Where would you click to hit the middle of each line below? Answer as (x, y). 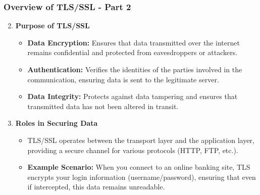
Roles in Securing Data (57, 123)
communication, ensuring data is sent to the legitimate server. (123, 79)
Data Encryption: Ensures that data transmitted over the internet (134, 42)
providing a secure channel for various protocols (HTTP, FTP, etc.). (133, 150)
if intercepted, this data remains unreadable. (96, 187)
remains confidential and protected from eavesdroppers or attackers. (133, 52)
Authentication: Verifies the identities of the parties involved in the (135, 69)
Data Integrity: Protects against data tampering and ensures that (133, 96)
